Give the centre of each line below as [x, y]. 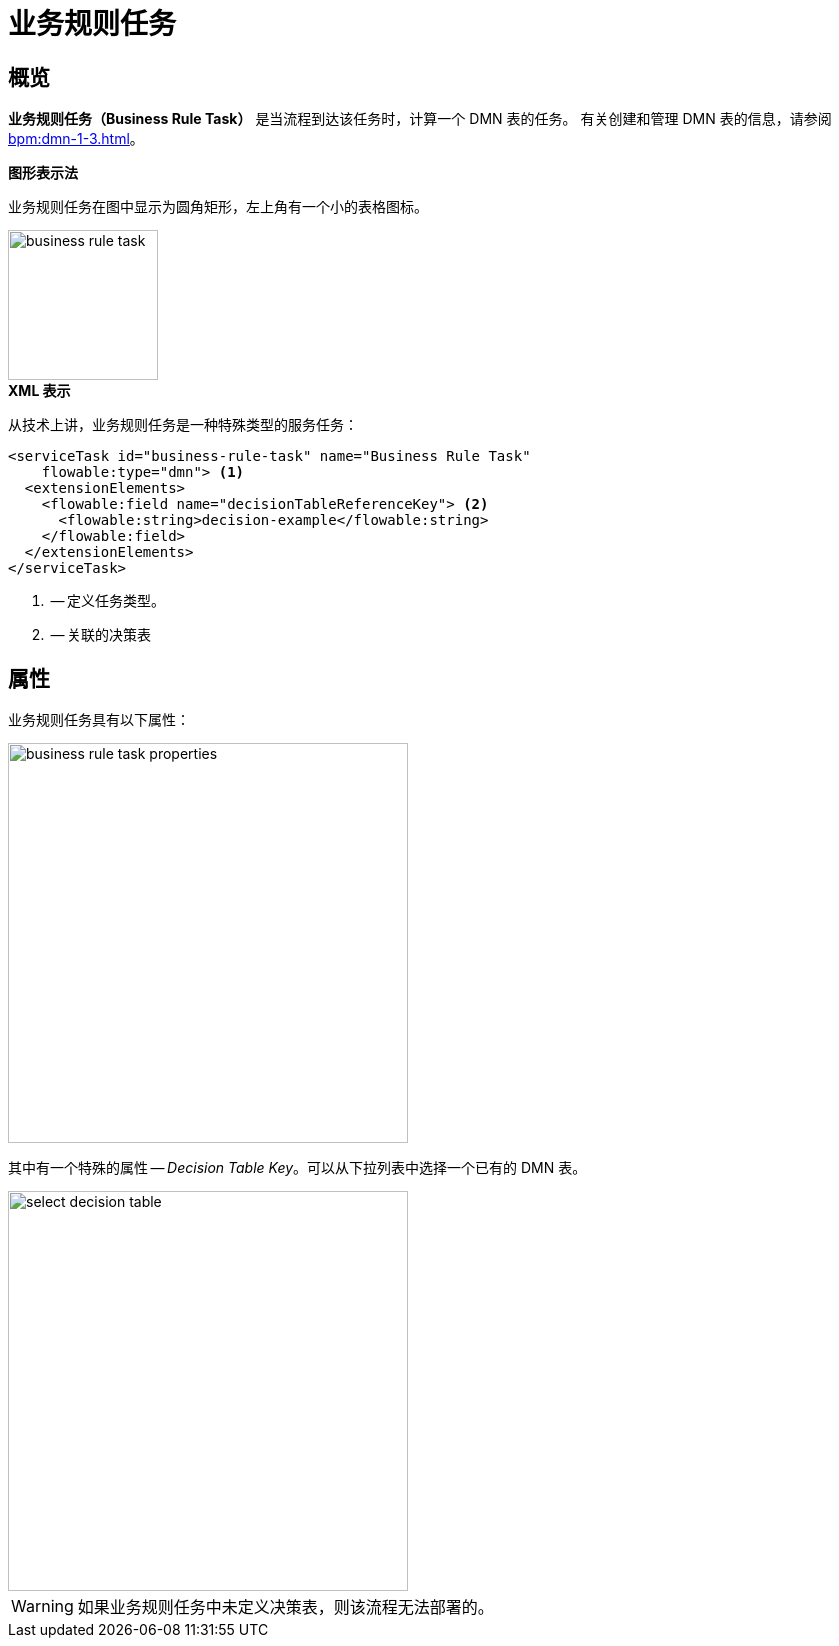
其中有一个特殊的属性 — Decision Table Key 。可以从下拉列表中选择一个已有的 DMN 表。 [297, 1168]
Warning [42, 1606]
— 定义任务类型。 [108, 601]
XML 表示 [39, 391]
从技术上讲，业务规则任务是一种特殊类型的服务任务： [183, 425]
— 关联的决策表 [101, 635]
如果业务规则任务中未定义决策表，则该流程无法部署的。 [285, 1607]
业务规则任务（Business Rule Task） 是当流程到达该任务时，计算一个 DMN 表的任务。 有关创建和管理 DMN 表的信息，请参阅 [420, 119]
